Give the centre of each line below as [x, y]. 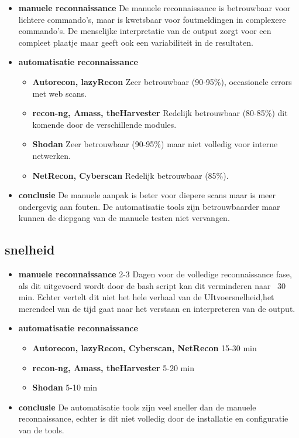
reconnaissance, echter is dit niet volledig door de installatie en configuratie [153, 418]
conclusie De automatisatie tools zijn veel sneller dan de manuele [137, 407]
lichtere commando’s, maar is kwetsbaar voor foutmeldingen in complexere [152, 19]
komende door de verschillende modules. [104, 124]
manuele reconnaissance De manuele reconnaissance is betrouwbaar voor [154, 8]
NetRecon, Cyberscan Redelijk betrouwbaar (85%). [130, 175]
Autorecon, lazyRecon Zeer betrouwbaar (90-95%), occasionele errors [162, 81]
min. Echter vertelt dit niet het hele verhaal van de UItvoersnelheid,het [146, 297]
